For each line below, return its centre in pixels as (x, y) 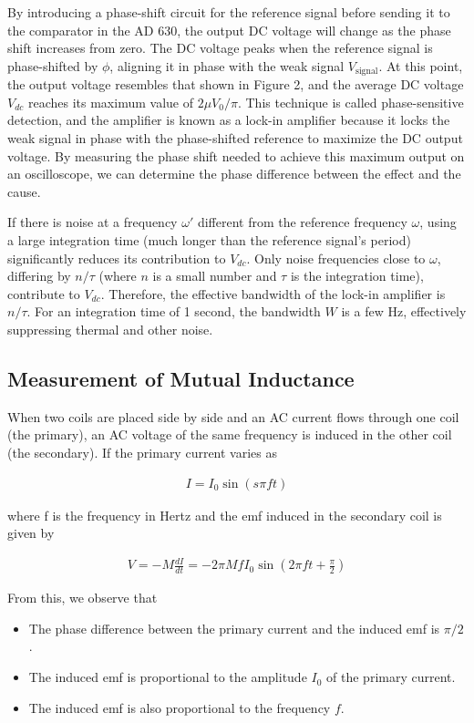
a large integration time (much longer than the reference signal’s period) (209, 239)
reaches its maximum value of (110, 102)
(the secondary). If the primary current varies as (143, 452)
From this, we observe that (82, 598)
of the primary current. (391, 677)
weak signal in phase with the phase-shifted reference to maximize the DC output (235, 138)
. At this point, (421, 65)
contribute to (44, 293)
